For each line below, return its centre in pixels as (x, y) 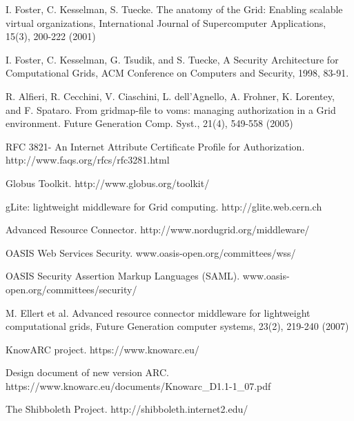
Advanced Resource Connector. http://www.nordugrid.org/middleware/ (158, 229)
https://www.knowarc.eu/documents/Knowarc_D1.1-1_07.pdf (138, 385)
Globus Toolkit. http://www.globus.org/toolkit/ (108, 183)
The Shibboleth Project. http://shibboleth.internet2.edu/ (127, 409)
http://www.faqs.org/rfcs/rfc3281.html (88, 160)
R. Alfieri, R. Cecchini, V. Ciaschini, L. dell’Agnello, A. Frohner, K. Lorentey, (170, 96)
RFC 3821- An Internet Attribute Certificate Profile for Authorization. (155, 146)
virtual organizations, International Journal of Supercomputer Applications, (166, 22)
